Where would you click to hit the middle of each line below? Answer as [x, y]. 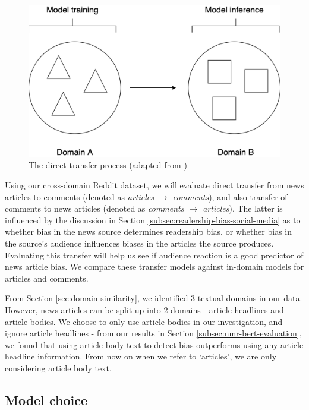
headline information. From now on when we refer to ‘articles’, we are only [141, 356]
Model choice [46, 400]
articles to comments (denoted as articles [79, 196]
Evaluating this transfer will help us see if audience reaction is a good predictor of [154, 255]
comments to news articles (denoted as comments [94, 208]
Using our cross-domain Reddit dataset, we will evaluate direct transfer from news [154, 185]
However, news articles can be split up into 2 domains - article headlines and [144, 310]
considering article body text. [58, 368]
